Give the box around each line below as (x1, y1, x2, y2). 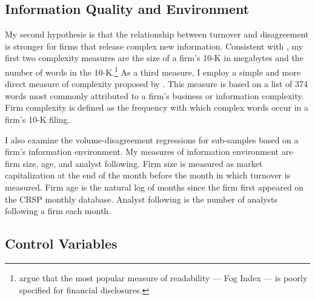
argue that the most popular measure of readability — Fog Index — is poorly (19, 271, 308, 284)
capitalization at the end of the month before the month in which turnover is (5, 169, 291, 181)
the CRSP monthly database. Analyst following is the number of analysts (5, 192, 278, 205)
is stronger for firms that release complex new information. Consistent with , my (5, 39, 303, 52)
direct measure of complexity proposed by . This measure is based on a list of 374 (5, 77, 308, 90)
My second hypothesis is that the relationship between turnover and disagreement (5, 28, 309, 41)
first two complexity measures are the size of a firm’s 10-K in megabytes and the (5, 51, 303, 64)
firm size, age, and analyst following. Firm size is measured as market (5, 157, 263, 169)
